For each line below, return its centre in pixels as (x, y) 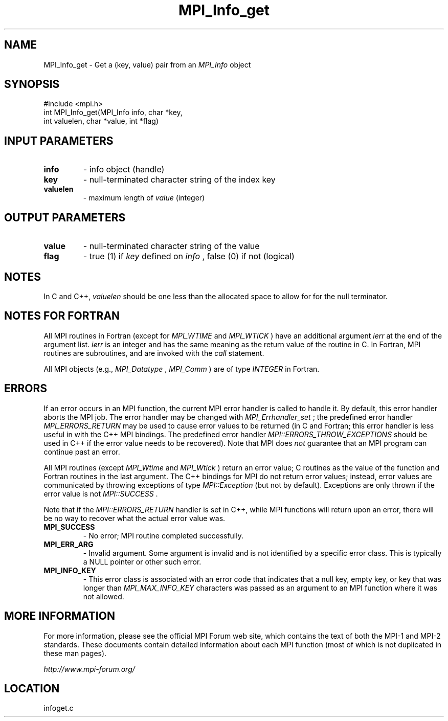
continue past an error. (82, 452)
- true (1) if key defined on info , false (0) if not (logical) (189, 256)
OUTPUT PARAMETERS (65, 217)
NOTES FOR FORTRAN (62, 316)
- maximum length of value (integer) (144, 198)
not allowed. (104, 596)
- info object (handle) (124, 170)
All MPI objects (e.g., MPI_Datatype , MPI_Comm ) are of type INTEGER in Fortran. (182, 369)
